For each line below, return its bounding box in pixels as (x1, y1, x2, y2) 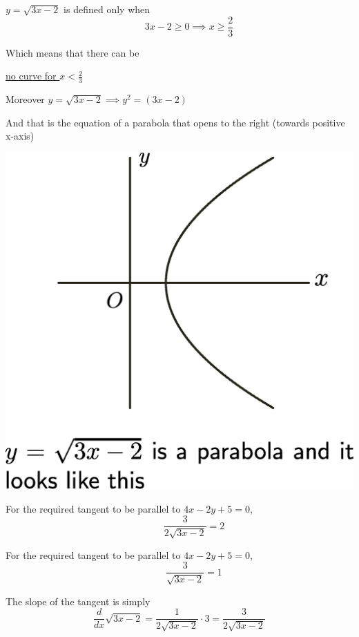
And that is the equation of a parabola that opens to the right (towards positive (6, 115, 345, 129)
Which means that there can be (6, 45, 139, 59)
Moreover (6, 92, 45, 106)
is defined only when (64, 2, 151, 16)
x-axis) (6, 129, 35, 143)
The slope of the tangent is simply (6, 593, 151, 608)
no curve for (6, 68, 57, 83)
